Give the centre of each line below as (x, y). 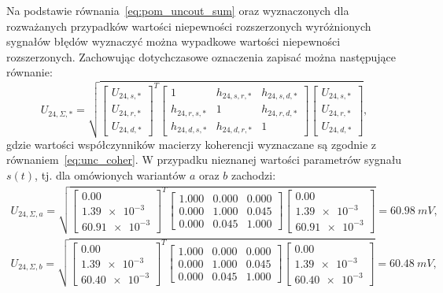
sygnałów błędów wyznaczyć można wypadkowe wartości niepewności (174, 41)
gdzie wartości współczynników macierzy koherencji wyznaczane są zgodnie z (192, 144)
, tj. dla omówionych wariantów (111, 174)
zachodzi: (254, 174)
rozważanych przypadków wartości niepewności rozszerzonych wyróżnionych (189, 26)
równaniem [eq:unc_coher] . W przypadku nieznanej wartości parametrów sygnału (204, 159)
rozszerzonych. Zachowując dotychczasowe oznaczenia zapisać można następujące (201, 56)
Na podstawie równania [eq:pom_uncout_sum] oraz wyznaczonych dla (178, 10)
